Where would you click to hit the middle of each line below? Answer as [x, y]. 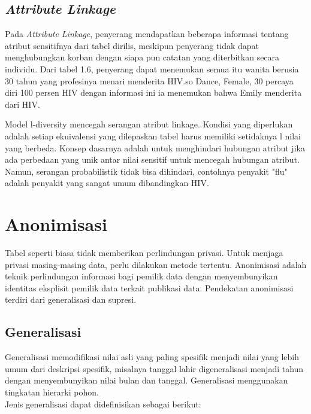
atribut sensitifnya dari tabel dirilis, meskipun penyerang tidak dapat [132, 45]
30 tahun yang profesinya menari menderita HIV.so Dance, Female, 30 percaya [149, 80]
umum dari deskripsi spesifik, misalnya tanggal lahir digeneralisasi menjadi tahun [154, 368]
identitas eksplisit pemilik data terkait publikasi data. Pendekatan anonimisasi [149, 287]
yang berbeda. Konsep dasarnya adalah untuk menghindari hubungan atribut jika [155, 147]
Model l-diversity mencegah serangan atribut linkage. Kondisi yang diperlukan [149, 124]
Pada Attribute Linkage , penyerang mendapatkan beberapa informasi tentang [147, 34]
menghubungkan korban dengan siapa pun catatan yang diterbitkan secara [142, 57]
